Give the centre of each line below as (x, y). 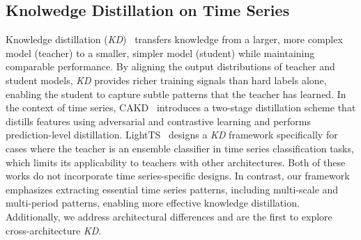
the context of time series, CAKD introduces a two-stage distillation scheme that (181, 107)
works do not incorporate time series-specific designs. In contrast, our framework (178, 176)
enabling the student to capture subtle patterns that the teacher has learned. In (176, 94)
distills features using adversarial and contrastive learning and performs (158, 121)
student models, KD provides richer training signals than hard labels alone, (166, 80)
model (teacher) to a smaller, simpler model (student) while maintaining (160, 53)
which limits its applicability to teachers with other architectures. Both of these (176, 162)
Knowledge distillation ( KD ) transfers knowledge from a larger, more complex (174, 39)
